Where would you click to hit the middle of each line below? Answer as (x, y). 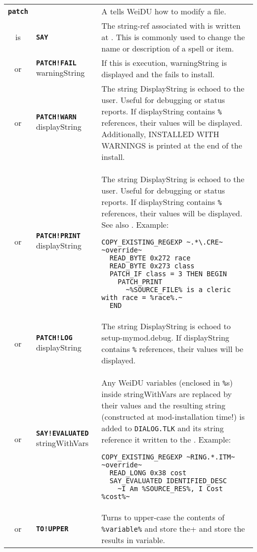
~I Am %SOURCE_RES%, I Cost (170, 489)
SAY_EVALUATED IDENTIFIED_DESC (168, 481)
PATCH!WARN (56, 117)
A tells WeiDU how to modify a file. (164, 11)
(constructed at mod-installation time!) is (173, 417)
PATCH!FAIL (56, 63)
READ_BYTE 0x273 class (152, 266)
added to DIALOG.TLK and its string (163, 428)
